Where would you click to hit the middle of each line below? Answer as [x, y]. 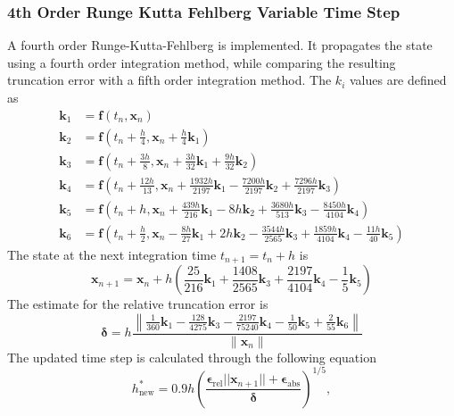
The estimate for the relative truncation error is [138, 304]
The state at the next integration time [112, 254]
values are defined [398, 80]
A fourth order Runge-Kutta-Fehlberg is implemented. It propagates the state [220, 45]
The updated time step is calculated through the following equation [192, 357]
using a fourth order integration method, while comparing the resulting [202, 62]
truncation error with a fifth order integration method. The [169, 80]
